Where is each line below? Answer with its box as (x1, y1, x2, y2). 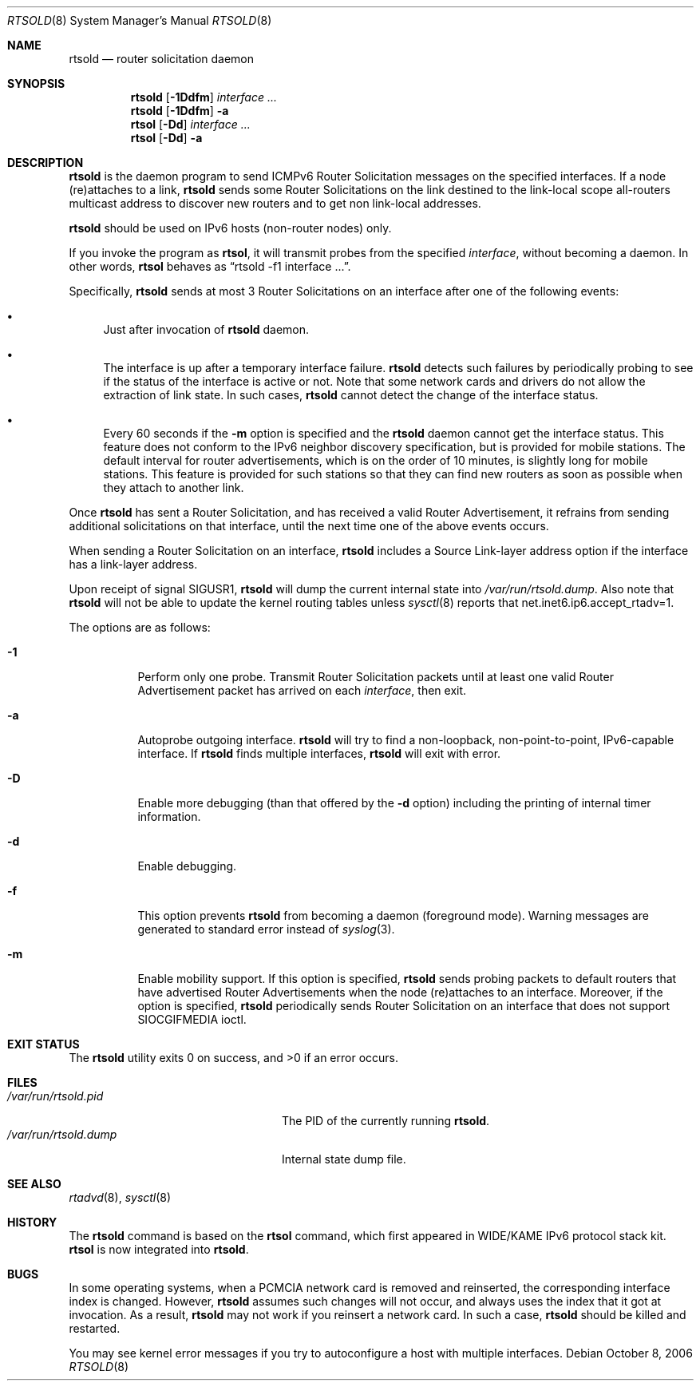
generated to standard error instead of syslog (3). (137, 922, 395, 936)
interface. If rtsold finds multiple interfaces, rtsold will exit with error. (137, 747, 501, 760)
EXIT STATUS (7, 1037, 80, 1051)
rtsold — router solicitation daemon (69, 52, 255, 65)
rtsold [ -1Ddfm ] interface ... (130, 90, 277, 104)
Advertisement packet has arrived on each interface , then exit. (137, 684, 467, 697)
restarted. (69, 1322, 121, 1335)
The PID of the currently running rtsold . (282, 1114, 490, 1127)
